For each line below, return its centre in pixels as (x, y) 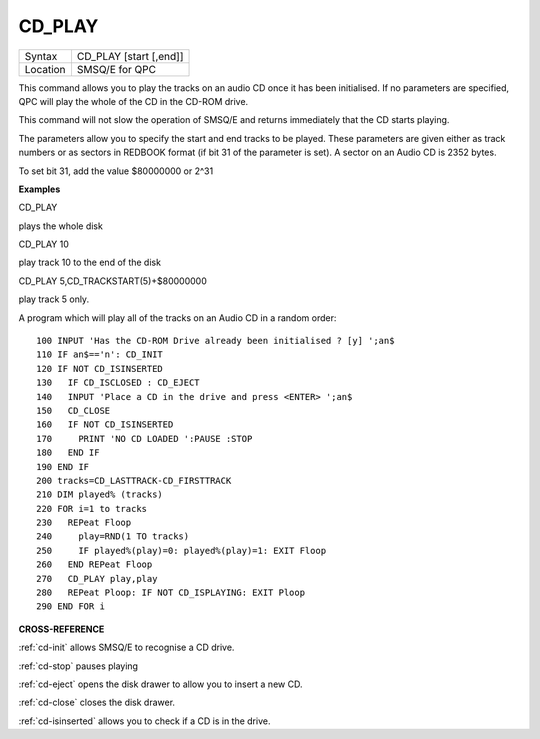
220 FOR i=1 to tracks (92, 508)
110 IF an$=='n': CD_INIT (100, 354)
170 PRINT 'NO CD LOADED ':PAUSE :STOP (144, 438)
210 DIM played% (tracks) (100, 494)
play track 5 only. (54, 299)
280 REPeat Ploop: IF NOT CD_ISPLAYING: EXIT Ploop (170, 593)
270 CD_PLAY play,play (97, 578)
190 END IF (63, 466)
